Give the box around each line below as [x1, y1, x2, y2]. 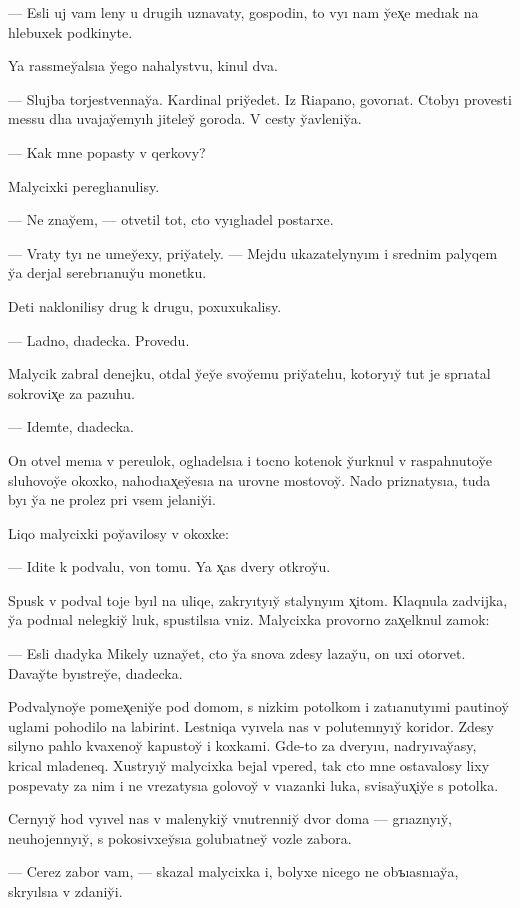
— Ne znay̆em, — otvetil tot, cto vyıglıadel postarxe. [8, 209, 334, 230]
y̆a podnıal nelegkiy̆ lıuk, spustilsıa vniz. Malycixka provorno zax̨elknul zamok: [8, 609, 490, 630]
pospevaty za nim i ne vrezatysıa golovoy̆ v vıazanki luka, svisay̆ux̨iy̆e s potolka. [8, 774, 499, 795]
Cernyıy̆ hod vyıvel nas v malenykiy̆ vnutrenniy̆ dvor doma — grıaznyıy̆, [8, 808, 453, 829]
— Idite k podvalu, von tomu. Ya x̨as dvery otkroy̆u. [8, 556, 331, 577]
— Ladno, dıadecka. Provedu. [8, 329, 190, 350]
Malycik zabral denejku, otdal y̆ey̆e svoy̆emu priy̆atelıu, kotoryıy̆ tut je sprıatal [8, 363, 491, 384]
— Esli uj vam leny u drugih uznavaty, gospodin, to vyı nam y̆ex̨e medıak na [8, 2, 479, 22]
